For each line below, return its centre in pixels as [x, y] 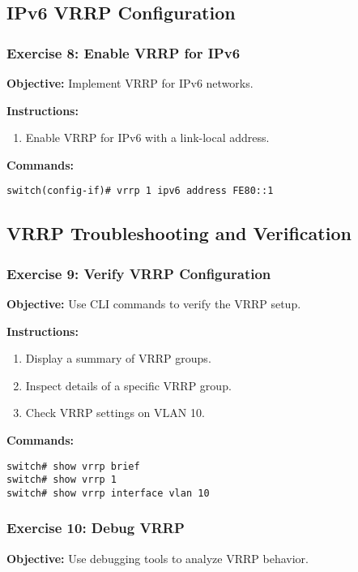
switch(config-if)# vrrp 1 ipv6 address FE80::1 [140, 191]
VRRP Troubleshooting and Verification [179, 233]
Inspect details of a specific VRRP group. [128, 385]
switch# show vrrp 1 [62, 480]
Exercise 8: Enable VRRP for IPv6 [124, 52]
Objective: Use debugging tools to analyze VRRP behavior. [158, 558]
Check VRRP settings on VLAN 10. [115, 413]
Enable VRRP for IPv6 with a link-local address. [147, 138]
